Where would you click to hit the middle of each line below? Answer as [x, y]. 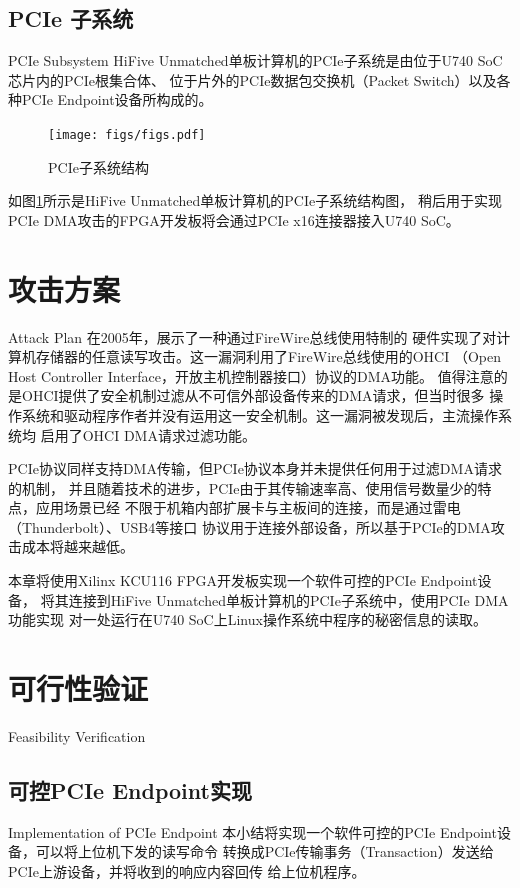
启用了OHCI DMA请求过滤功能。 [148, 434]
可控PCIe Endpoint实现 [130, 789]
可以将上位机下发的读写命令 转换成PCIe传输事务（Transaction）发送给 [264, 851]
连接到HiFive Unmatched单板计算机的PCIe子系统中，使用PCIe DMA [288, 599]
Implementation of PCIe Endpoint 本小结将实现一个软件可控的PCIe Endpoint [252, 831]
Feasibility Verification [77, 735]
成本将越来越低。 [77, 546]
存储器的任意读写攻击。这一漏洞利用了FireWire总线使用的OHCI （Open [268, 356]
